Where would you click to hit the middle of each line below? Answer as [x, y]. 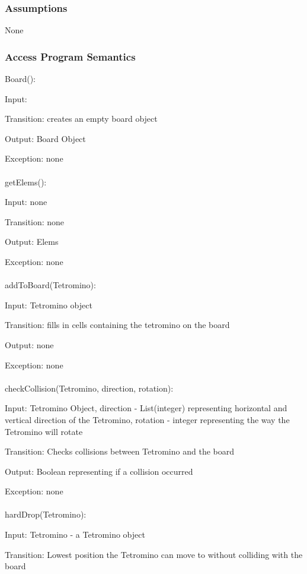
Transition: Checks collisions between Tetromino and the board [119, 451]
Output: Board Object [45, 138]
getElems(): [26, 182]
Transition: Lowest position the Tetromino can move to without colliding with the [154, 554]
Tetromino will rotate [44, 431]
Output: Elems [32, 242]
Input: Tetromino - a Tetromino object [75, 534]
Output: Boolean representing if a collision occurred [99, 471]
